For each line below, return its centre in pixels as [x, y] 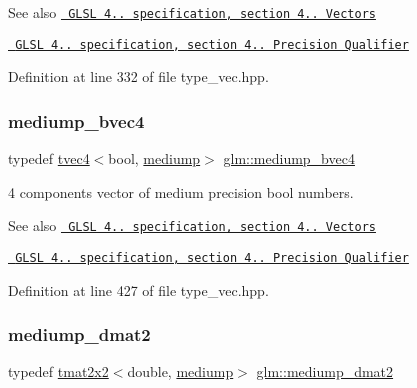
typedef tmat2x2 [58, 371]
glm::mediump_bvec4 [289, 158]
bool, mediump [154, 158]
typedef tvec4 [49, 158]
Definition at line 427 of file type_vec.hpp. [138, 289]
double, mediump [180, 371]
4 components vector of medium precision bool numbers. [181, 191]
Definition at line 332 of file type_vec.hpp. [138, 76]
